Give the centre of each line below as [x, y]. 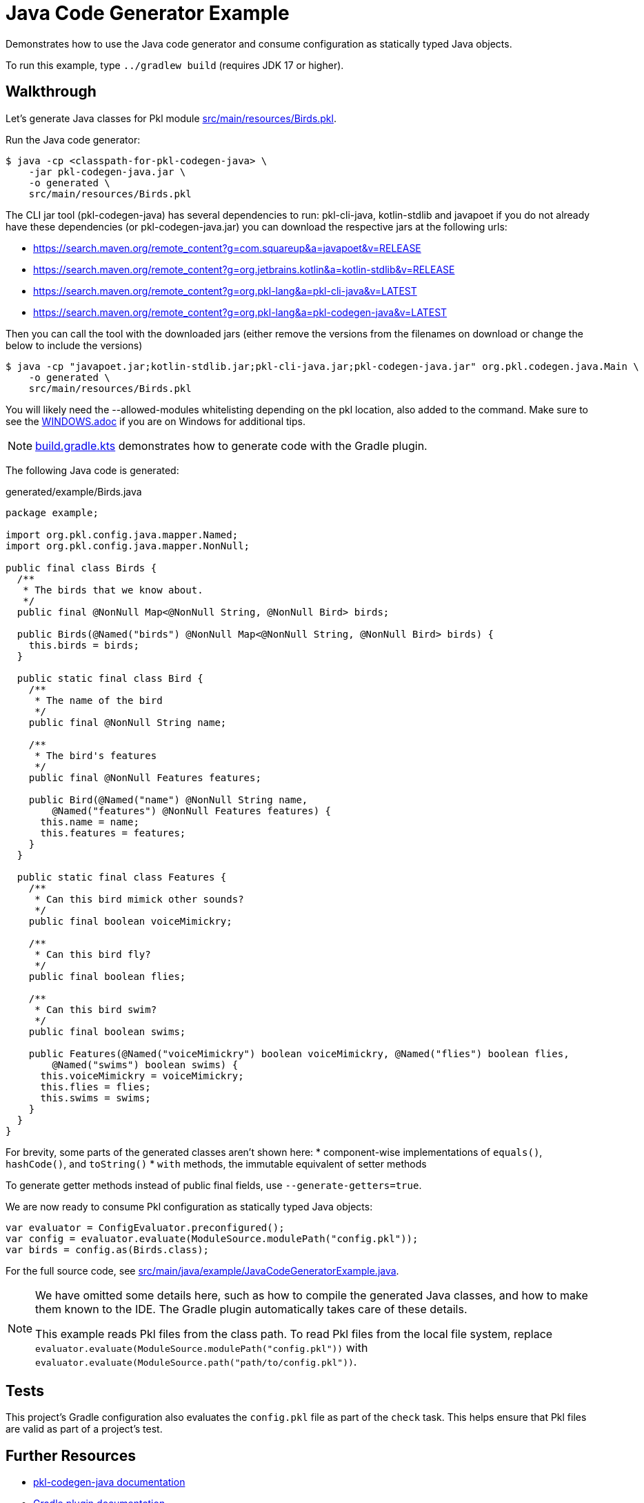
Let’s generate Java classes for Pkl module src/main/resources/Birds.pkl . [171, 118]
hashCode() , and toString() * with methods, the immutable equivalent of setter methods [216, 1163]
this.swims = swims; [95, 1098]
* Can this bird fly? [93, 954]
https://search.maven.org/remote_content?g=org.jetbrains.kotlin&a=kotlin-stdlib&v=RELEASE [244, 269]
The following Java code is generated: [92, 470]
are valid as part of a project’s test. [84, 1429]
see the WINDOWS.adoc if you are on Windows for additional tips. [155, 421]
